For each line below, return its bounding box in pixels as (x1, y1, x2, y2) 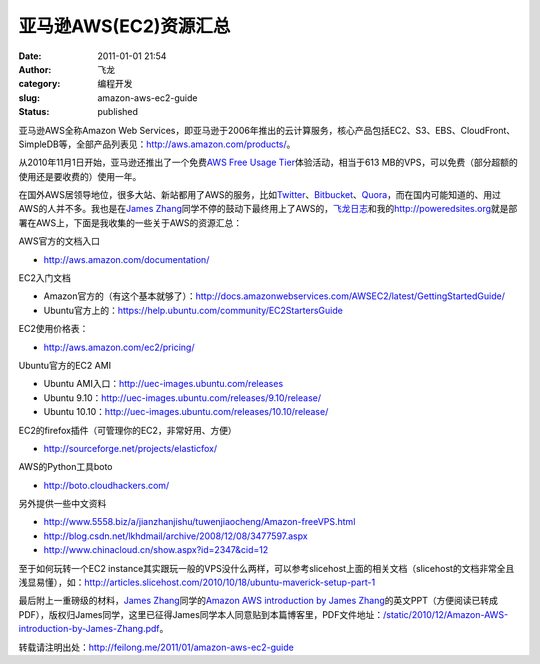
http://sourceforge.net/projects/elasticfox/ (43, 442, 218, 454)
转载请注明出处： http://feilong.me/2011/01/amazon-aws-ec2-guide (18, 641, 294, 653)
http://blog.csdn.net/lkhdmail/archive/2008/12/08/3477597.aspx (43, 530, 309, 542)
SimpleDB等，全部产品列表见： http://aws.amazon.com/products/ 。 (18, 138, 296, 150)
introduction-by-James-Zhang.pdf (18, 623, 160, 635)
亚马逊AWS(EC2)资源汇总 (18, 15, 231, 37)
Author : (18, 63, 52, 75)
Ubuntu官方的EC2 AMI (18, 359, 112, 371)
